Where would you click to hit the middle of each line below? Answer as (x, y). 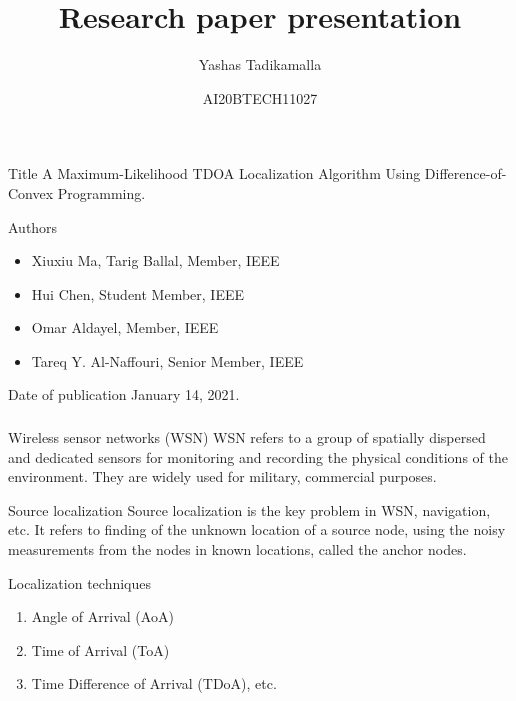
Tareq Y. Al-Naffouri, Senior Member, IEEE (167, 360)
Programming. (101, 192)
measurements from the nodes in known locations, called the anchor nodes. (237, 548)
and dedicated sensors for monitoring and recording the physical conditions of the (258, 456)
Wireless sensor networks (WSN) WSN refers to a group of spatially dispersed (247, 436)
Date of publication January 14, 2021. (124, 394)
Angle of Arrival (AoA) (102, 616)
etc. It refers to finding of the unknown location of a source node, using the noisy (257, 529)
